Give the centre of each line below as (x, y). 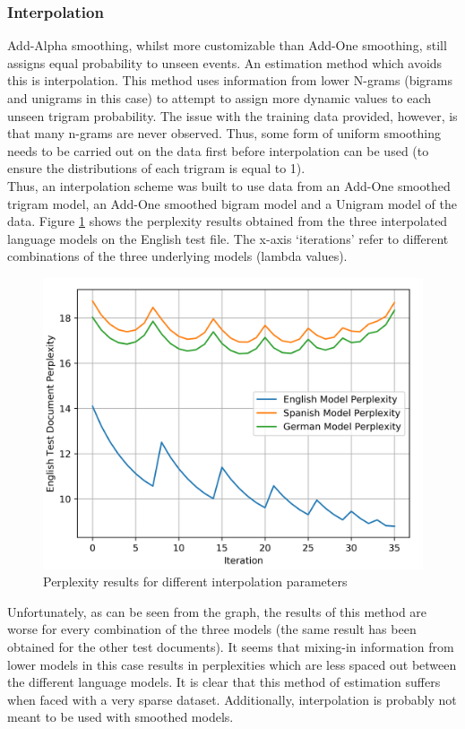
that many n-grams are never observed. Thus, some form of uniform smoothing (224, 133)
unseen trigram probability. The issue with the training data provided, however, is (232, 115)
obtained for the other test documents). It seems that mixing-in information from (231, 646)
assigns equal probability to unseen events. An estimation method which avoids (225, 62)
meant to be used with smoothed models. (121, 717)
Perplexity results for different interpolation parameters (195, 581)
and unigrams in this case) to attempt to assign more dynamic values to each (219, 98)
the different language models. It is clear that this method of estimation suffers (224, 682)
